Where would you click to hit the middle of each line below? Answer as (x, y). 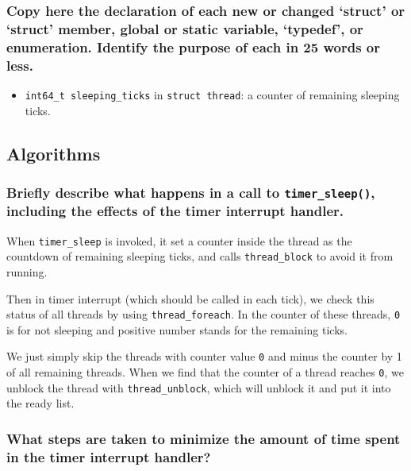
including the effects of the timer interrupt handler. (175, 211)
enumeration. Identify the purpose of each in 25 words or (193, 46)
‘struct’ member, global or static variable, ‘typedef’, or (185, 28)
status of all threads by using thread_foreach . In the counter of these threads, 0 (204, 314)
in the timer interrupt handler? (109, 456)
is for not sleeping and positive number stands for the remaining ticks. (177, 329)
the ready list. (40, 403)
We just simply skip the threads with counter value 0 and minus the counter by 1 (204, 356)
